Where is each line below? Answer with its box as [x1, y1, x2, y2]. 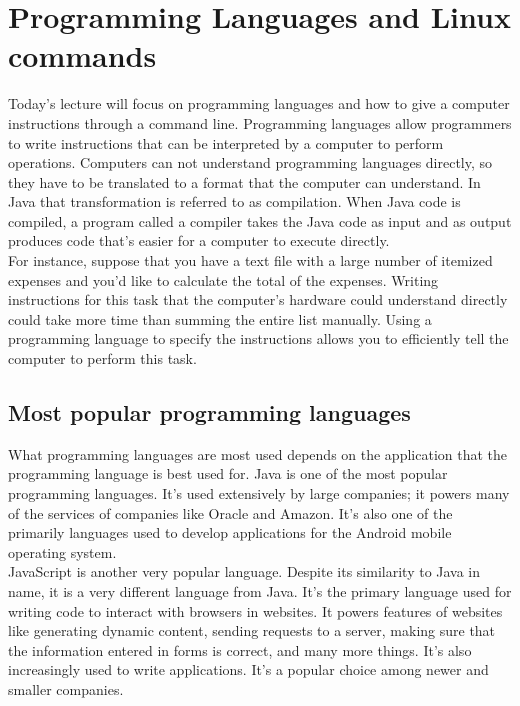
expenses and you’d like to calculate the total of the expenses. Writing [8, 269, 439, 290]
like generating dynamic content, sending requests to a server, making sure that [8, 620, 496, 641]
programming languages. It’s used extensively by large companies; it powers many [8, 483, 510, 504]
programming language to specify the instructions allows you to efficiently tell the [8, 328, 509, 349]
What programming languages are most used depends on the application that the [8, 443, 507, 464]
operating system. [8, 541, 117, 562]
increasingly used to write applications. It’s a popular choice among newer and [8, 659, 489, 680]
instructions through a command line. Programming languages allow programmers [8, 112, 512, 133]
